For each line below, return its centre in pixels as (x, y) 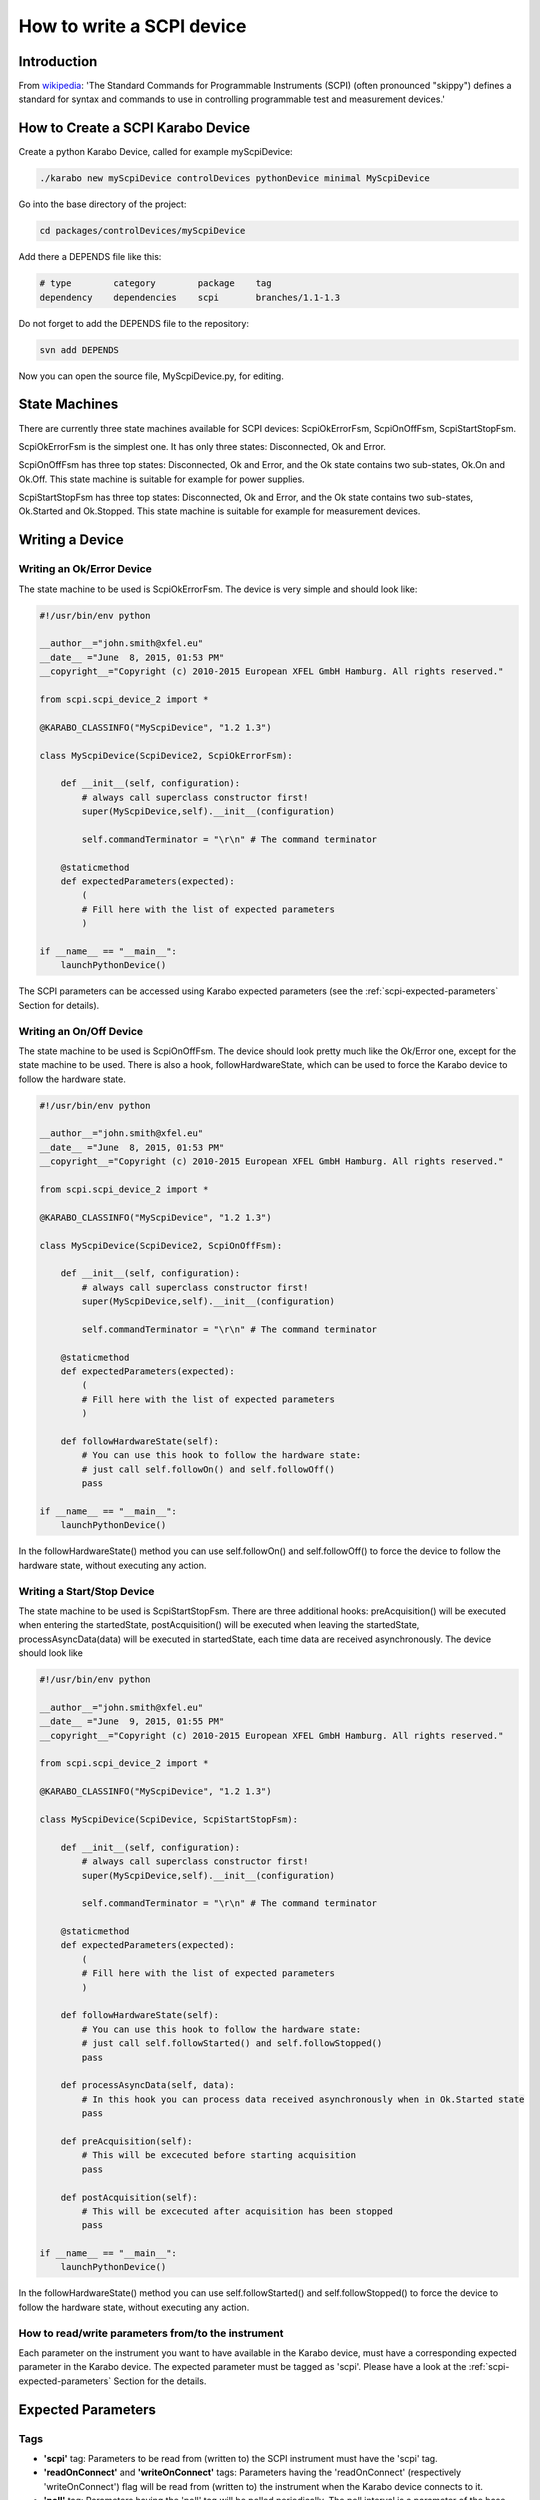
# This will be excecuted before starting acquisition (219, 2155)
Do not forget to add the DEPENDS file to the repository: (134, 323)
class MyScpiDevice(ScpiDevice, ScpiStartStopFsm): (169, 1819)
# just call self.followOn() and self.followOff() (208, 1469)
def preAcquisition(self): (127, 2141)
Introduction (58, 61)
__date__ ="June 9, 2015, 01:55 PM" (132, 1721)
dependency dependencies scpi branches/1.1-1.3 (190, 297)
